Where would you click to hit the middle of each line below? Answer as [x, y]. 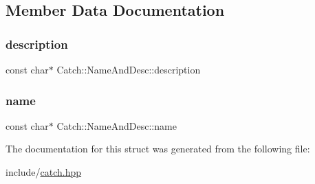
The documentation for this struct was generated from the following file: [158, 149]
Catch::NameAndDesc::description [129, 69]
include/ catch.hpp [44, 172]
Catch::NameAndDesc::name [117, 125]
